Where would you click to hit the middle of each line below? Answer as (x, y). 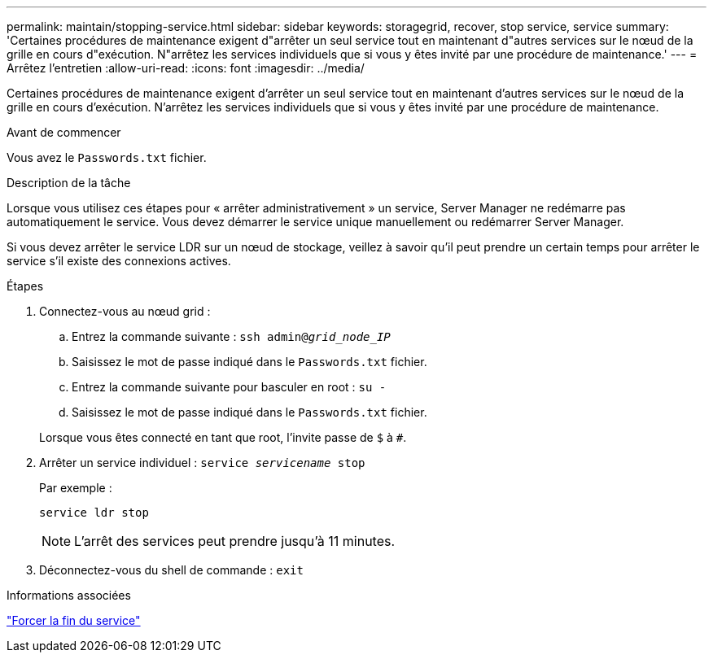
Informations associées (69, 595)
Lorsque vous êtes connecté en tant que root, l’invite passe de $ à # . (223, 437)
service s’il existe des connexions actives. (119, 261)
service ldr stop (94, 513)
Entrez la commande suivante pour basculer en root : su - (229, 387)
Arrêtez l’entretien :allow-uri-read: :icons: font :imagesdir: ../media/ (186, 68)
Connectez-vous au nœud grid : (125, 311)
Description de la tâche (69, 183)
